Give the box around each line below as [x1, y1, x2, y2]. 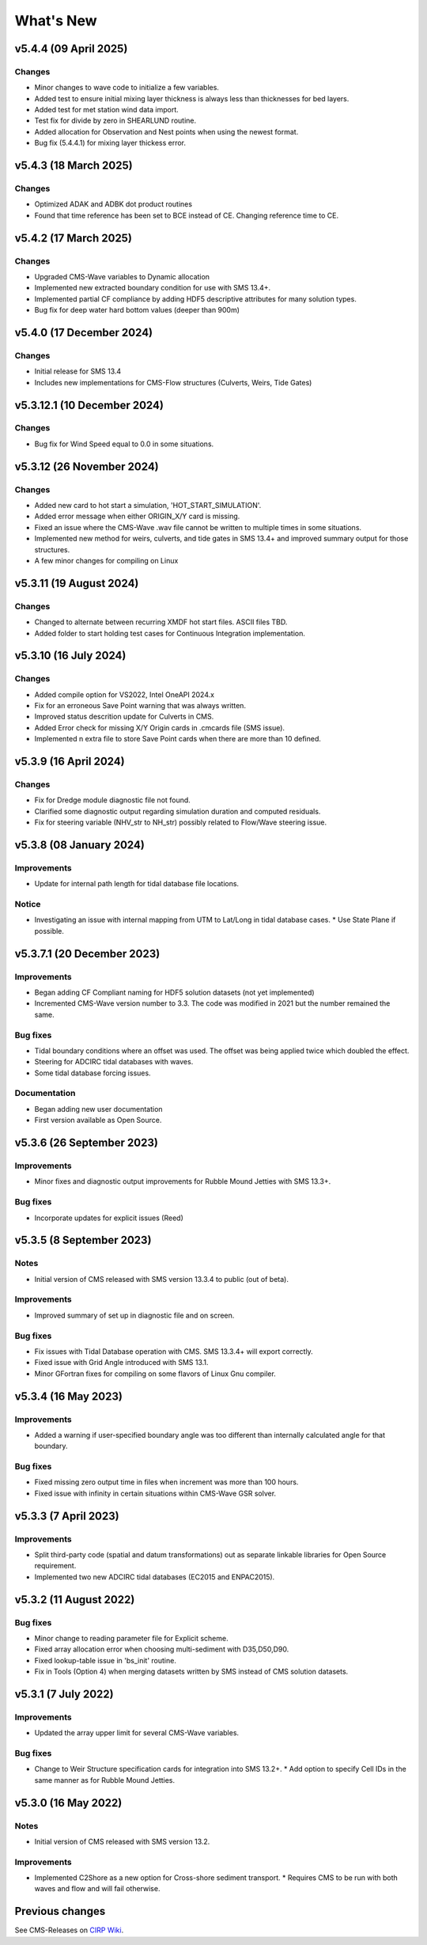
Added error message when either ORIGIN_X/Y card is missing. [34, 511, 240, 521]
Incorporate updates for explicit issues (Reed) [34, 1213, 183, 1223]
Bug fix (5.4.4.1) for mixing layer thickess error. [34, 138, 186, 148]
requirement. [34, 1561, 77, 1571]
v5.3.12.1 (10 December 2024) [14, 398, 164, 411]
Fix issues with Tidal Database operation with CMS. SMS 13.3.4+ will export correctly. [34, 1346, 314, 1356]
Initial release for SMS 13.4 [34, 366, 122, 376]
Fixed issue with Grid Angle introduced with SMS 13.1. [34, 1358, 209, 1367]
